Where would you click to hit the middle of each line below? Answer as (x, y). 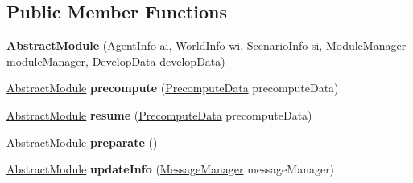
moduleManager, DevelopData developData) (116, 61)
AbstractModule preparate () (82, 142)
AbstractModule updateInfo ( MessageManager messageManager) (171, 169)
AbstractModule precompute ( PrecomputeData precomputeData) (173, 88)
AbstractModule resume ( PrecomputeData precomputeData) (159, 114)
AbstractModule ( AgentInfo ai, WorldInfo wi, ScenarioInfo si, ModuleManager (206, 45)
